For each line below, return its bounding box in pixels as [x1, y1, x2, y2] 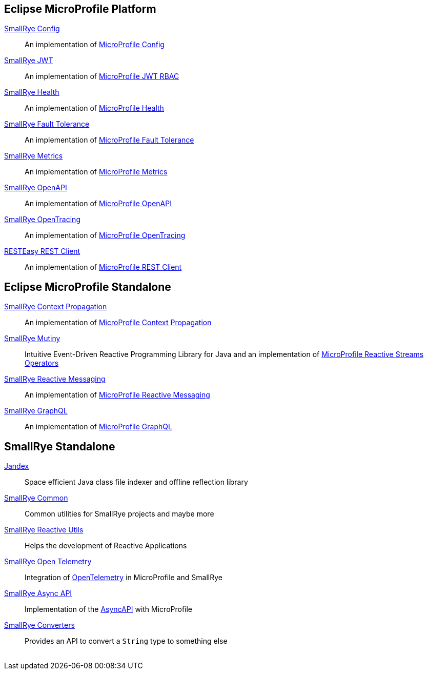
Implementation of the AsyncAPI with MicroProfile [25, 605, 193, 614]
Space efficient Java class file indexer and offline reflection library [25, 478, 248, 487]
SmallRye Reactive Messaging [4, 374, 106, 384]
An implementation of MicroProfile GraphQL [25, 422, 172, 431]
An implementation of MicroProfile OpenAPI [25, 199, 172, 208]
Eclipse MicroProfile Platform [4, 3, 156, 15]
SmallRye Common [4, 493, 68, 503]
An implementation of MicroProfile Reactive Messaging [25, 390, 210, 400]
